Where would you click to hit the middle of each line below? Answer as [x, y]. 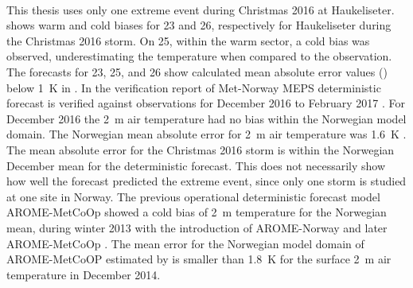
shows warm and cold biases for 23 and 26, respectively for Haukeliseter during [199, 25]
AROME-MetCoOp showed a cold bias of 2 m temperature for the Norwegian [197, 212]
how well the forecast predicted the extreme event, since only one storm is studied [206, 181]
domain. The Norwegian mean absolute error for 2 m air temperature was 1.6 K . [206, 134]
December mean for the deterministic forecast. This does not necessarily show [196, 165]
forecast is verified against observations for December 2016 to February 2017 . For [206, 103]
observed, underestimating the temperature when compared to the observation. [199, 56]
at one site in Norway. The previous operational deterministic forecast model [193, 196]
